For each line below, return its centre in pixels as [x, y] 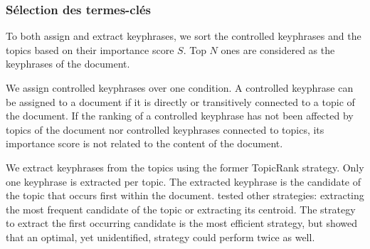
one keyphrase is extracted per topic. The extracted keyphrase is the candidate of [184, 181]
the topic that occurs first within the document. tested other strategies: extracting [185, 195]
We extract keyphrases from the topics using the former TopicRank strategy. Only [185, 167]
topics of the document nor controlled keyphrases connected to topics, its [165, 129]
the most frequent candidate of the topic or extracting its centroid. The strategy [181, 209]
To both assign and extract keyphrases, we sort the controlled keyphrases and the [184, 36]
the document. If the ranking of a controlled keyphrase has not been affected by [180, 116]
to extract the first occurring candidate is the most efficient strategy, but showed [182, 223]
